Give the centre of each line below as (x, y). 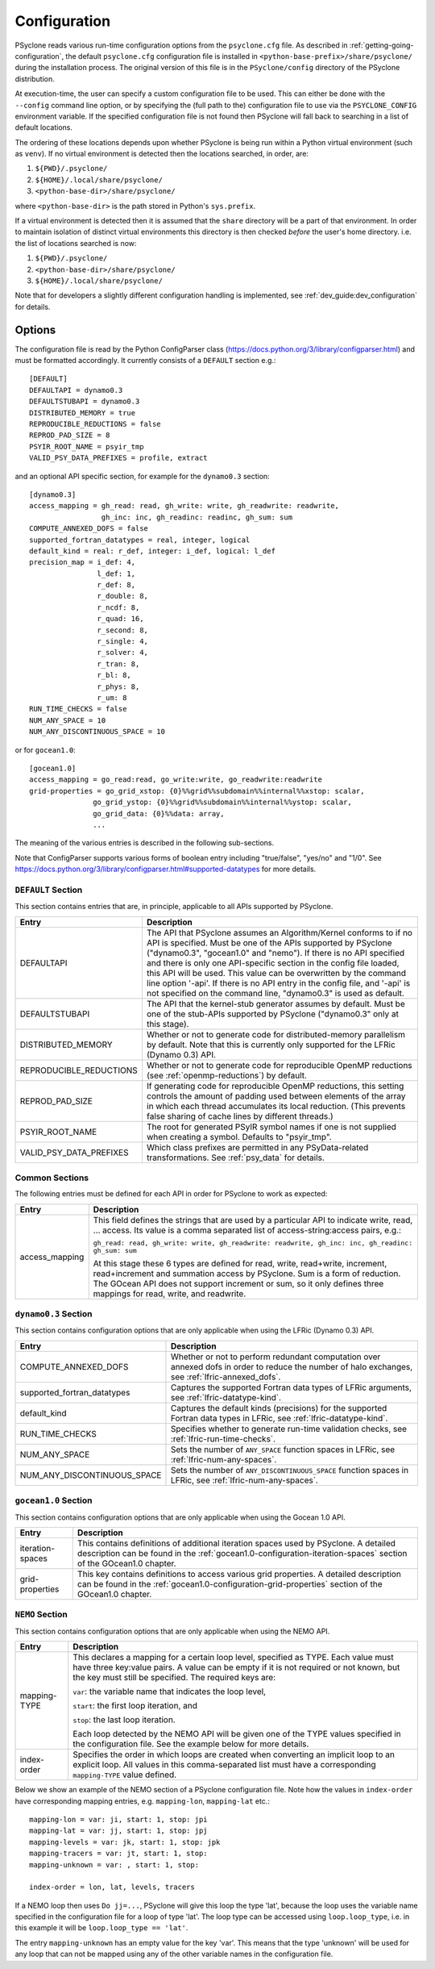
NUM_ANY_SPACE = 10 (68, 720)
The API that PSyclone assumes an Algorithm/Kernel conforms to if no (279, 932)
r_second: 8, (123, 630)
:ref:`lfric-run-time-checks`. (223, 1438)
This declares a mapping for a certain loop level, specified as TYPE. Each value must (233, 1658)
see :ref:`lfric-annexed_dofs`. (226, 1377)
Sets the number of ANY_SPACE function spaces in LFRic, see (283, 1450)
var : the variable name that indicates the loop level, (169, 1692)
